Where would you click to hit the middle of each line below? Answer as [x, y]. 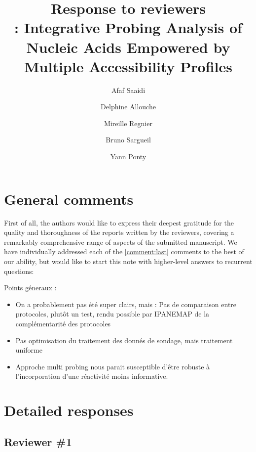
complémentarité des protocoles [63, 323]
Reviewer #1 [38, 441]
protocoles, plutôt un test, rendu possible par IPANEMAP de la [112, 314]
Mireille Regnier [128, 123]
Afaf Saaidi [128, 90]
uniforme [29, 350]
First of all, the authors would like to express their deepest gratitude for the [119, 222]
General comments [69, 199]
